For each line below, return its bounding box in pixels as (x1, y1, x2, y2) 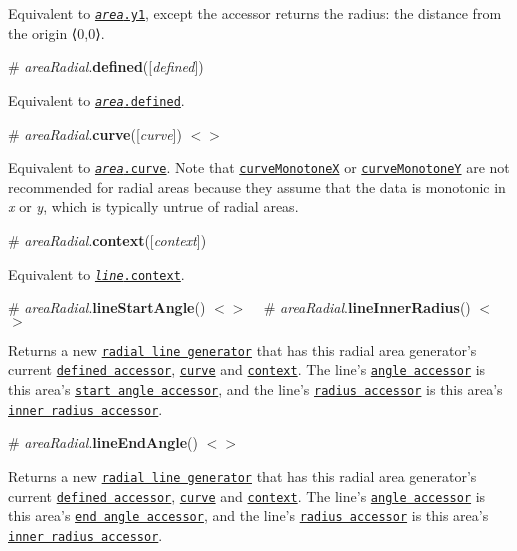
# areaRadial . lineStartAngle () (8, 297, 206, 318)
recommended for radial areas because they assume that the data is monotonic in (8, 176, 506, 197)
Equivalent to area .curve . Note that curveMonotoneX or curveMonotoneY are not (8, 157, 510, 178)
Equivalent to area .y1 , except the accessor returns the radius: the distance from (8, 3, 502, 23)
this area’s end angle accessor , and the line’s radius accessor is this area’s (8, 505, 489, 526)
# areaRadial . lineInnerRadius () (263, 297, 471, 318)
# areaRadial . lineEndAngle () (8, 432, 198, 453)
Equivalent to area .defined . (8, 89, 185, 110)
